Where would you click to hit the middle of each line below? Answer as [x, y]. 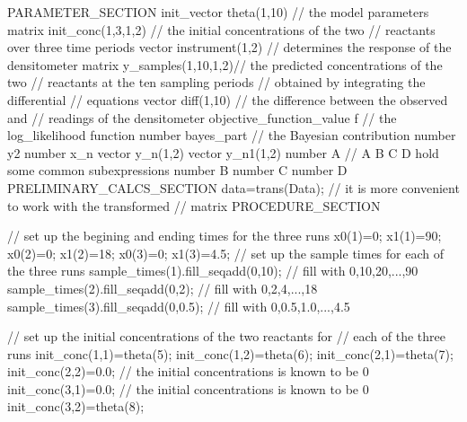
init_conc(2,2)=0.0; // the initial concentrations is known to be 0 [188, 371]
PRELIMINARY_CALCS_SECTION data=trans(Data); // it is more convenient [233, 187]
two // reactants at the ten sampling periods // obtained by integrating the [216, 82]
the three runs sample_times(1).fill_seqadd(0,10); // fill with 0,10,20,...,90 [213, 271]
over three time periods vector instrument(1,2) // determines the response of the [229, 47]
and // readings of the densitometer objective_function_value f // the [202, 117]
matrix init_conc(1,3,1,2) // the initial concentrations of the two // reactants [221, 29]
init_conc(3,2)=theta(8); [76, 406]
